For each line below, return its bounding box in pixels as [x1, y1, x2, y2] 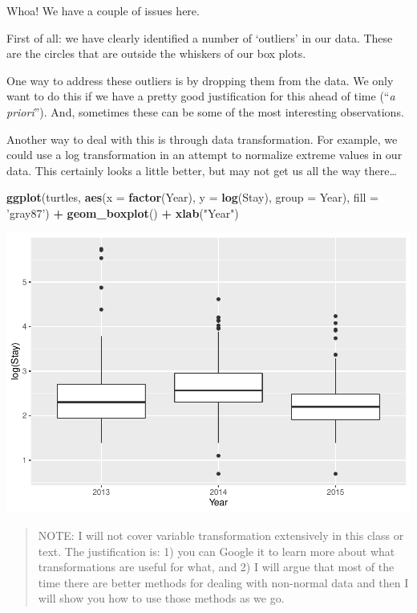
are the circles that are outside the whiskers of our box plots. [6, 45, 306, 62]
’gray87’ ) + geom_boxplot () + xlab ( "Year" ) [6, 204, 239, 221]
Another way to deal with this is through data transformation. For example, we [6, 130, 398, 147]
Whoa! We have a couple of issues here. [6, 2, 200, 18]
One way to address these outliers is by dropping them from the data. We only [6, 72, 394, 88]
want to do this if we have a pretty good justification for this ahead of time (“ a [6, 88, 395, 104]
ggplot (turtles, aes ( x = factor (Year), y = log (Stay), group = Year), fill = [6, 189, 379, 206]
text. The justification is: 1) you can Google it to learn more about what [38, 542, 395, 559]
